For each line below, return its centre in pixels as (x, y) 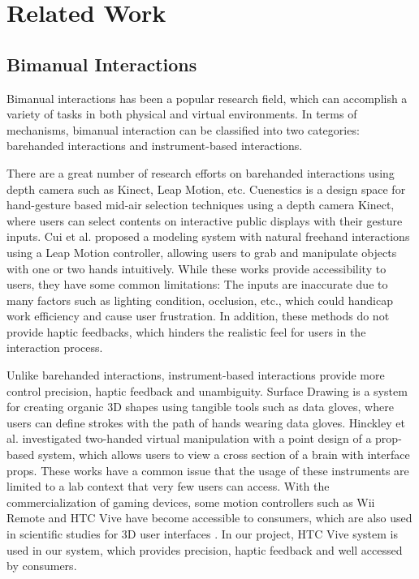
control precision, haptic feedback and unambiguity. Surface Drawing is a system (207, 390)
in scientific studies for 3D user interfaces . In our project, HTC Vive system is (203, 534)
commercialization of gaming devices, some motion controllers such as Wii (191, 502)
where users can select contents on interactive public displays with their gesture (205, 220)
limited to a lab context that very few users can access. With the (168, 486)
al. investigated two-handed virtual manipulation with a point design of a (189, 438)
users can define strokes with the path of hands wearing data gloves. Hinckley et (206, 422)
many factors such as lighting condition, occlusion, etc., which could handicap (200, 300)
